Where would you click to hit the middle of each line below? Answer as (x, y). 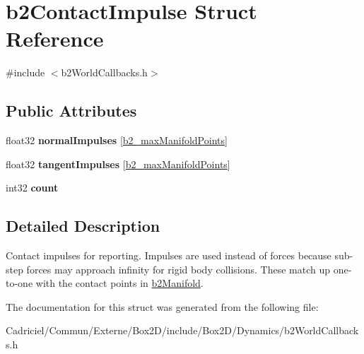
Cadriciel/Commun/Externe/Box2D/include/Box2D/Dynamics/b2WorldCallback (182, 330)
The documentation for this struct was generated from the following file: (162, 306)
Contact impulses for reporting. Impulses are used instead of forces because (169, 255)
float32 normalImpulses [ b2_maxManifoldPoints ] (117, 140)
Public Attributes (71, 111)
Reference (55, 39)
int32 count (32, 188)
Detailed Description (83, 226)
